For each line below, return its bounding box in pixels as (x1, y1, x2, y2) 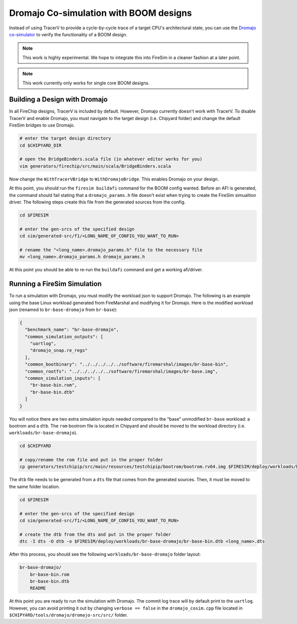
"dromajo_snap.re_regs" (30, 348, 88, 353)
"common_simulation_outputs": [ (25, 334, 103, 339)
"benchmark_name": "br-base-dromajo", (25, 327, 119, 332)
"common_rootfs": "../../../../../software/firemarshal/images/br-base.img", (25, 369, 218, 374)
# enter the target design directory (19, 135, 111, 141)
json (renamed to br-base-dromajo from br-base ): (9, 307, 117, 312)
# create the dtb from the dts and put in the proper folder (19, 531, 171, 537)
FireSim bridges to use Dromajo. (9, 122, 75, 128)
